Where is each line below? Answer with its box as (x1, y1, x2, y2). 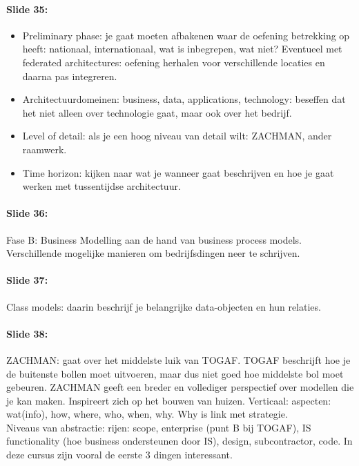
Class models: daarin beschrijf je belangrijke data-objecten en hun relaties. (6, 299, 321, 313)
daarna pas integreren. (22, 68, 117, 83)
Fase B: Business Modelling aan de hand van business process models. (6, 232, 302, 246)
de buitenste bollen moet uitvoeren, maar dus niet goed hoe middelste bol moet (6, 366, 344, 380)
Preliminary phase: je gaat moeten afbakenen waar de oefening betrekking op (22, 28, 350, 42)
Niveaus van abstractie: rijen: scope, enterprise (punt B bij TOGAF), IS (6, 420, 311, 434)
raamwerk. (22, 142, 67, 156)
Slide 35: (6, 1, 48, 16)
